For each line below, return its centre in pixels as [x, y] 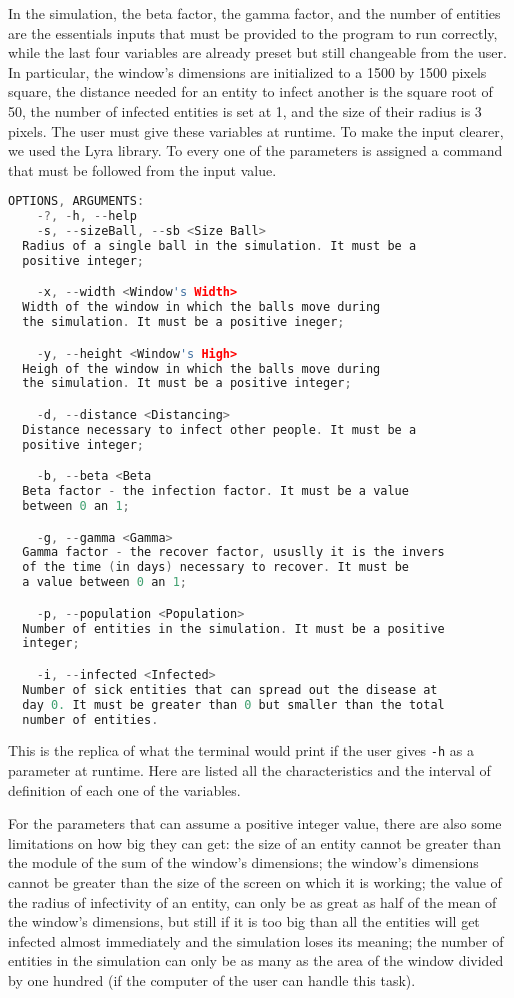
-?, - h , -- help [86, 216]
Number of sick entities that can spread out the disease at [230, 689]
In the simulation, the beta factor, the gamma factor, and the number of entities [254, 13]
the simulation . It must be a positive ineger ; [183, 322]
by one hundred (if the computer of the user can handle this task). [212, 980]
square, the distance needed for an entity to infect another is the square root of [250, 91]
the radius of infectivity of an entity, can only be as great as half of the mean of [252, 901]
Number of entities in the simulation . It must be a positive [233, 628]
